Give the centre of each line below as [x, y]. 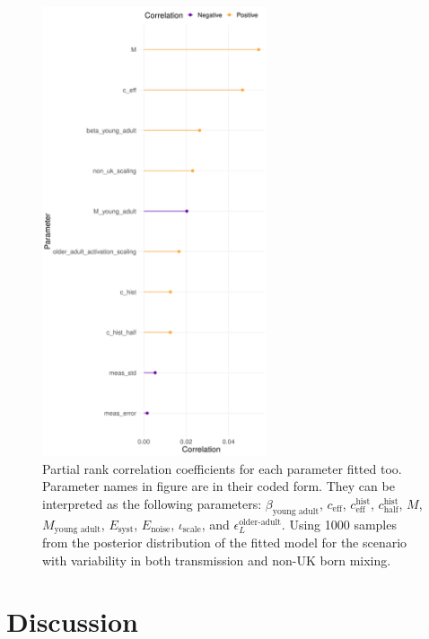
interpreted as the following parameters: [152, 503]
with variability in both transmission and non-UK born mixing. [217, 560]
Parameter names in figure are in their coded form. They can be [219, 486]
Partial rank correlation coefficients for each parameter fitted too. [222, 468]
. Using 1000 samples [339, 524]
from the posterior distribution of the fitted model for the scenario [225, 543]
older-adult [260, 522]
